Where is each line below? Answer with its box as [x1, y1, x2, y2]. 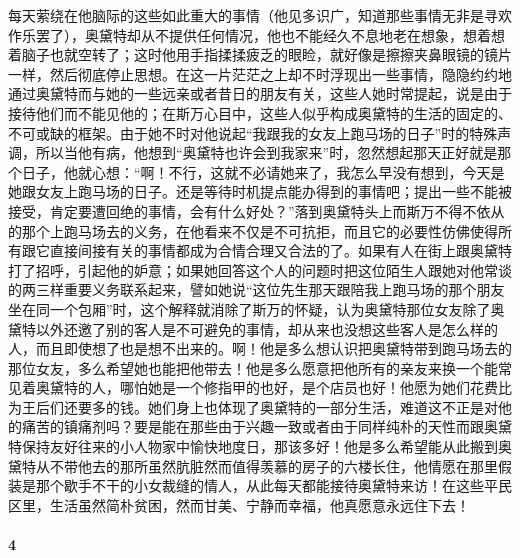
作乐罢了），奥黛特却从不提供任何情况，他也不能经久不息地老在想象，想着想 [8, 24, 505, 45]
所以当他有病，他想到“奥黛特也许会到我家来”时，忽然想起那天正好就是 [35, 142, 498, 163]
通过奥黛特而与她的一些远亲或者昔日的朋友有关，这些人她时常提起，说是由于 [8, 83, 512, 104]
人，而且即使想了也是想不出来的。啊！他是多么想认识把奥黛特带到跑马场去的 [8, 338, 512, 359]
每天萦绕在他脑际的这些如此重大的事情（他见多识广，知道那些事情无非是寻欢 [8, 5, 512, 25]
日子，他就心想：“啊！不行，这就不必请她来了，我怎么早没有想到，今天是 [21, 161, 505, 182]
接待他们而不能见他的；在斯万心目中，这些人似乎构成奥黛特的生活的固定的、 [8, 102, 512, 123]
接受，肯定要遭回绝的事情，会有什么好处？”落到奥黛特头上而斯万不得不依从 [8, 200, 505, 221]
